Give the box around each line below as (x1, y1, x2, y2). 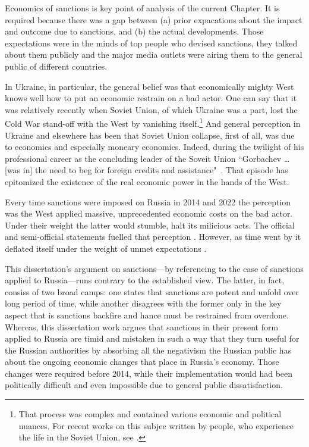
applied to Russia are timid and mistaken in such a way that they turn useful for (5, 332, 299, 345)
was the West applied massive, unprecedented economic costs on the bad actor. (5, 207, 293, 220)
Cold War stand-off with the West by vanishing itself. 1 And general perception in (5, 115, 301, 129)
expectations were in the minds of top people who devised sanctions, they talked (5, 36, 298, 49)
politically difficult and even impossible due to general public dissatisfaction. (5, 379, 283, 391)
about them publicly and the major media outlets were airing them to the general (5, 48, 302, 61)
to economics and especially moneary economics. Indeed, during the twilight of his (5, 140, 304, 153)
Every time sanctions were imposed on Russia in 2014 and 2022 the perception (5, 195, 291, 208)
